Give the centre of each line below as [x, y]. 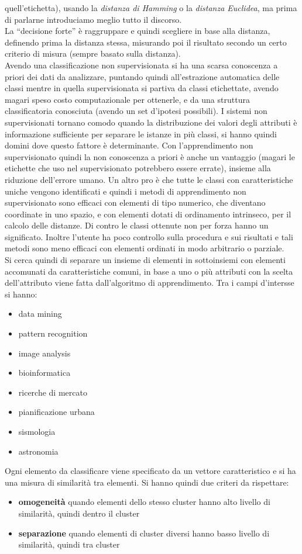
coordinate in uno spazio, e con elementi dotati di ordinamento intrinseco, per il [148, 214]
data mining [40, 314]
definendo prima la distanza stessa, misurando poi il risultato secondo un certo [146, 42]
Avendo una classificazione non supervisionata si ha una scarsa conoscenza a [141, 65]
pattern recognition [53, 333]
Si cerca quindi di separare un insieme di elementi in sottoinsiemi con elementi [145, 260]
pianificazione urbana [56, 412]
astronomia [38, 451]
